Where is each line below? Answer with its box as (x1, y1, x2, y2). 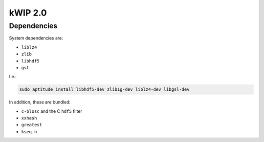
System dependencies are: (9, 35, 63, 41)
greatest (21, 122, 43, 128)
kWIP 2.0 (9, 7, 47, 18)
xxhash (21, 115, 37, 121)
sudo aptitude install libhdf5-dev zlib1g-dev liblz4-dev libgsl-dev (19, 87, 190, 92)
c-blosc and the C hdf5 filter (21, 108, 83, 114)
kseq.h (21, 129, 37, 134)
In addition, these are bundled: (9, 99, 71, 105)
